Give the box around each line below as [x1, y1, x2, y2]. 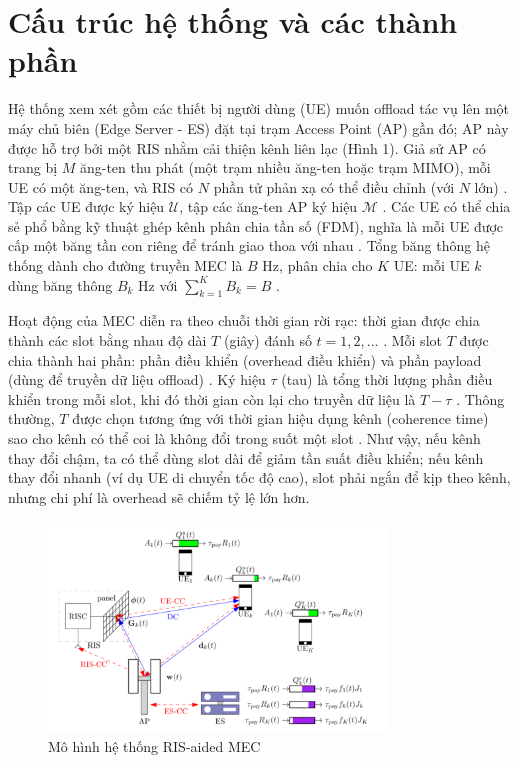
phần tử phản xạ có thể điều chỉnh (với [213, 176, 455, 197]
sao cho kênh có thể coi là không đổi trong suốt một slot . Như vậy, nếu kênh [8, 428, 481, 449]
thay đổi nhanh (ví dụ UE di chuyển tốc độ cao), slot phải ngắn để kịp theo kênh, [8, 467, 511, 488]
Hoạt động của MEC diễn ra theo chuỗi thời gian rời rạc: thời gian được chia [8, 310, 480, 331]
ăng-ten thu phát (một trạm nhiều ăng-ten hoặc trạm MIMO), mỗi [79, 157, 491, 178]
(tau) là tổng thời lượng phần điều [281, 369, 493, 390]
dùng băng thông [8, 274, 113, 295]
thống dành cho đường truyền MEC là [8, 255, 243, 276]
